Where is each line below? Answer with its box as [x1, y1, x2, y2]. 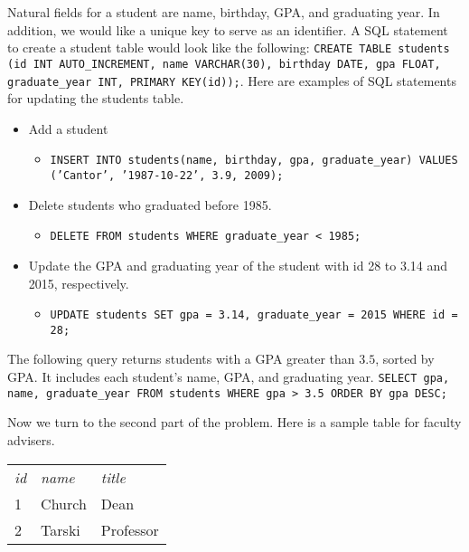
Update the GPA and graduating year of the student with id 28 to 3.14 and [28, 255, 448, 274]
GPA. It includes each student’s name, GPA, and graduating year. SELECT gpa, [7, 367, 450, 385]
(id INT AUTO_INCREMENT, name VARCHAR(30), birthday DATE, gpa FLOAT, [7, 57, 441, 71]
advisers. [7, 430, 55, 449]
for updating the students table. [7, 89, 184, 108]
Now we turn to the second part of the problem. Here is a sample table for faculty [7, 413, 462, 432]
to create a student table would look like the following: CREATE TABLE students [7, 38, 450, 57]
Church [41, 492, 87, 514]
